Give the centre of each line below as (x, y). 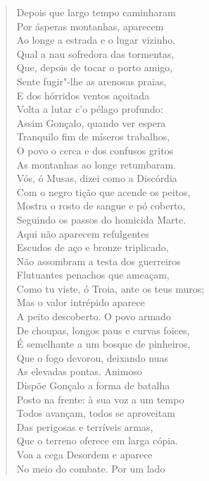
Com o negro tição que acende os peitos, (103, 191)
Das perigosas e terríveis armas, (85, 426)
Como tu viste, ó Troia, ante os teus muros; (110, 288)
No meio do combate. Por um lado (91, 468)
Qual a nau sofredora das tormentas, (95, 53)
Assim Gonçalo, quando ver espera (91, 122)
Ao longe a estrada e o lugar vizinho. (96, 40)
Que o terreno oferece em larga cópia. (97, 440)
